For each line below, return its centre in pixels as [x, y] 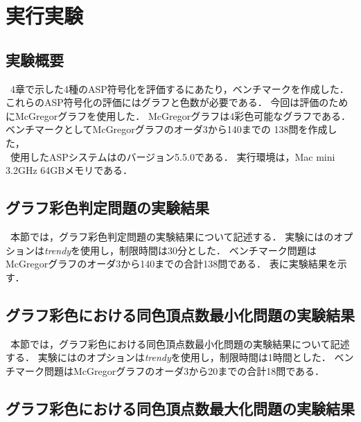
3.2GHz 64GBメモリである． [69, 170]
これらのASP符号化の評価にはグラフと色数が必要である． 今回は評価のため [177, 102]
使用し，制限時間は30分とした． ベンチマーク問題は [199, 250]
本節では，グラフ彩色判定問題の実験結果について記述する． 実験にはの [172, 236]
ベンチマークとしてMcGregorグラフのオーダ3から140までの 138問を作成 [167, 129]
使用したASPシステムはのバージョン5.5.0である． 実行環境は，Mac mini [173, 156]
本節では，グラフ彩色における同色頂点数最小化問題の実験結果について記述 [180, 343]
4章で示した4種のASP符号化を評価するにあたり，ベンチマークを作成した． [179, 88]
